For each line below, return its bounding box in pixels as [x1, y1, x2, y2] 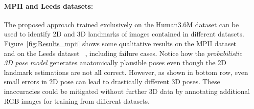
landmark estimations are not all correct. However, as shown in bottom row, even [4, 67, 248, 77]
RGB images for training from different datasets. [4, 95, 150, 106]
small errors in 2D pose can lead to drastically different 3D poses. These [4, 76, 220, 87]
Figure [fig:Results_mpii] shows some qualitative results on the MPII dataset [4, 38, 236, 48]
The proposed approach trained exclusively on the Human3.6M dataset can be [4, 19, 239, 29]
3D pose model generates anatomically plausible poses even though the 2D [4, 57, 227, 68]
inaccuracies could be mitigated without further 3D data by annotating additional [4, 86, 250, 96]
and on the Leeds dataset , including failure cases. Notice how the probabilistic [4, 48, 242, 58]
